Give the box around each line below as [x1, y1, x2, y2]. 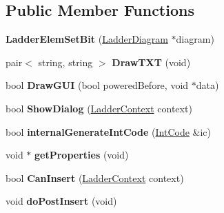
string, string [38, 54, 93, 69]
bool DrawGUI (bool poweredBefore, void [6, 78, 189, 92]
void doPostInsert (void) [6, 194, 117, 208]
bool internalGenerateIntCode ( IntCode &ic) [6, 124, 211, 139]
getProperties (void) [34, 148, 129, 162]
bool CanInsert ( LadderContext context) [6, 170, 184, 185]
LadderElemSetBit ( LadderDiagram [6, 32, 168, 46]
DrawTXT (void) [112, 54, 191, 69]
